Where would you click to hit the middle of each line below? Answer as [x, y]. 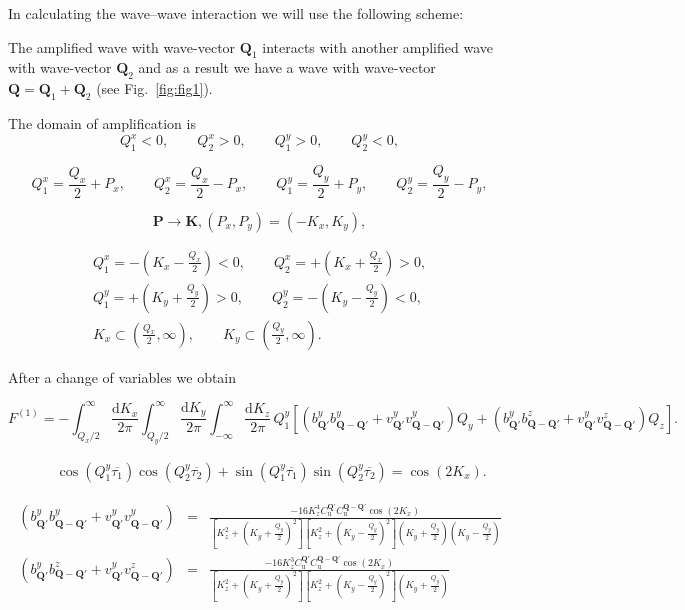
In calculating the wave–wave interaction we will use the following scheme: [236, 13]
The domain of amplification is [102, 122]
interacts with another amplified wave [378, 46]
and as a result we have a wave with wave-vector [287, 67]
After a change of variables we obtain [122, 376]
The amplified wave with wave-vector [122, 46]
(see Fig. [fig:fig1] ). [154, 88]
